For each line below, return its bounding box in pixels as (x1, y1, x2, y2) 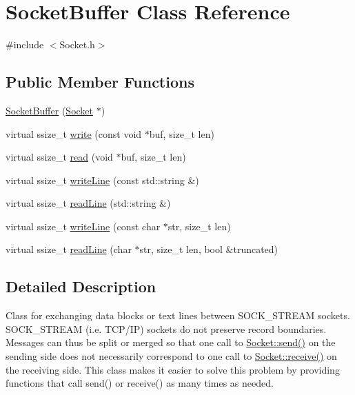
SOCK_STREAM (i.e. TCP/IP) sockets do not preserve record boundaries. (6, 321, 327, 336)
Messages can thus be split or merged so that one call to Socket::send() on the (6, 335, 336, 350)
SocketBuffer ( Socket (6, 103, 94, 117)
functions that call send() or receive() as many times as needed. (6, 376, 274, 390)
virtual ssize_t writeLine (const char (6, 219, 161, 233)
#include (6, 37, 44, 52)
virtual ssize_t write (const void (6, 126, 142, 141)
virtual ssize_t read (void (6, 150, 113, 164)
